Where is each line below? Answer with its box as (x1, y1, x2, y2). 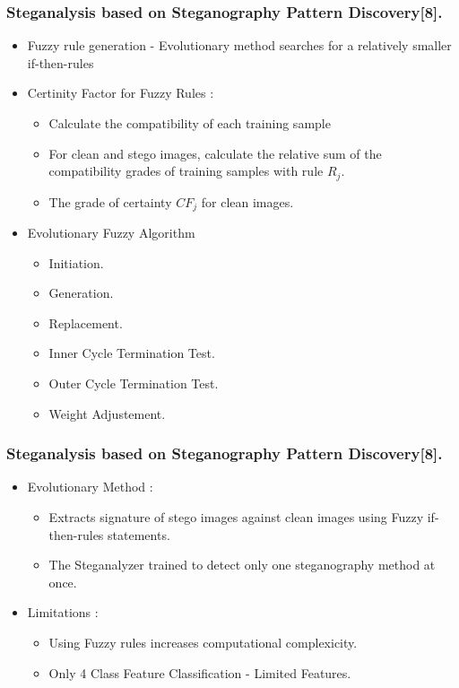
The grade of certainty (48, 192, 172, 211)
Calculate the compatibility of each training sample (48, 114, 331, 132)
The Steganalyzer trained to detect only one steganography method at (48, 555, 436, 574)
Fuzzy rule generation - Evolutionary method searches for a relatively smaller (27, 36, 452, 55)
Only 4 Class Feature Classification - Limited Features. (48, 663, 351, 682)
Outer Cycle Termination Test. (48, 374, 219, 393)
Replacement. (48, 313, 123, 332)
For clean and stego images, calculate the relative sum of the (48, 144, 382, 162)
